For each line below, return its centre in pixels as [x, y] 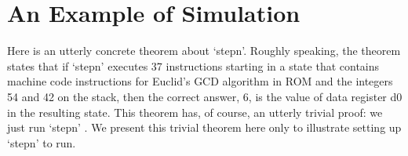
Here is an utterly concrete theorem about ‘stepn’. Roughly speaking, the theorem [204, 51]
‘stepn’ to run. [42, 142]
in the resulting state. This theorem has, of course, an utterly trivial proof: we [195, 112]
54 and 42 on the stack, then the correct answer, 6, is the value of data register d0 [205, 96]
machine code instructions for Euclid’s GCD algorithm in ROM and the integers [200, 81]
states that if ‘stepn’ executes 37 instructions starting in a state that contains [193, 65]
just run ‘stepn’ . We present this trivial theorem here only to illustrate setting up [204, 127]
